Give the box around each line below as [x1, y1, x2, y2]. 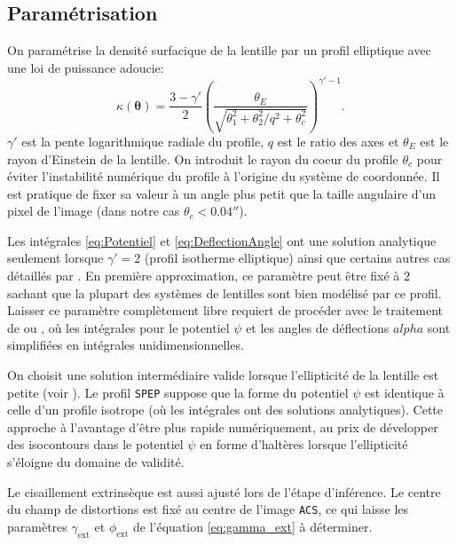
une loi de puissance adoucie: [7, 58, 164, 76]
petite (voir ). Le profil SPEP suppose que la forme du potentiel [7, 383, 349, 401]
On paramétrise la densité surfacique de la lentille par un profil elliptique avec [7, 41, 431, 59]
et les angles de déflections [246, 318, 390, 336]
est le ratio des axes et [277, 131, 399, 150]
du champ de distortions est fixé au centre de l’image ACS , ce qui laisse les [7, 500, 409, 518]
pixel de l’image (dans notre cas [7, 201, 180, 220]
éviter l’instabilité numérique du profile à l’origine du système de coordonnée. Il [7, 167, 440, 186]
